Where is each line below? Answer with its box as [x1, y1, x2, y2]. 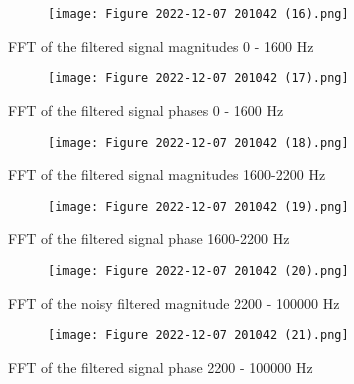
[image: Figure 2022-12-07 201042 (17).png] [48, 71, 349, 86]
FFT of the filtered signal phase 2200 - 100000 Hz [8, 356, 313, 377]
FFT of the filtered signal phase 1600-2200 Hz [8, 228, 290, 249]
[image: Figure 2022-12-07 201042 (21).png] [48, 328, 349, 343]
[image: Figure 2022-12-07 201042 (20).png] [48, 264, 349, 278]
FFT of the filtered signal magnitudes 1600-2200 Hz [8, 164, 326, 185]
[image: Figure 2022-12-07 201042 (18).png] [48, 135, 349, 150]
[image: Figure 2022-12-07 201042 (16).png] [48, 7, 349, 21]
